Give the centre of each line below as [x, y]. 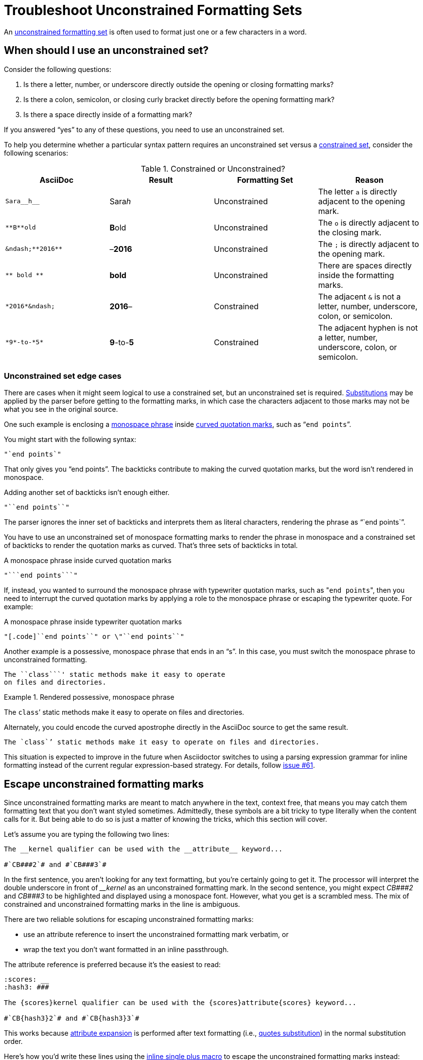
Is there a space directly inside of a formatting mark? [108, 114]
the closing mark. [350, 232]
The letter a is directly [358, 191]
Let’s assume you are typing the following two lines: [87, 834]
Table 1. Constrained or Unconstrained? [213, 168]
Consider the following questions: [58, 69]
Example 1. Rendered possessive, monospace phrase [89, 697]
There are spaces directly [365, 265]
